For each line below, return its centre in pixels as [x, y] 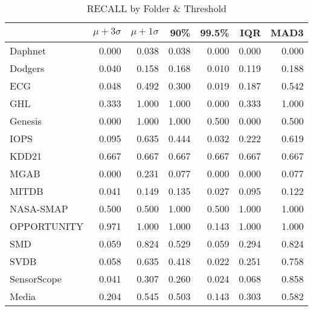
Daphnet [28, 51]
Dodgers [27, 68]
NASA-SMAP [39, 208]
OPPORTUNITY [47, 226]
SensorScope [36, 279]
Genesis [26, 121]
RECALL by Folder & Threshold [156, 8]
